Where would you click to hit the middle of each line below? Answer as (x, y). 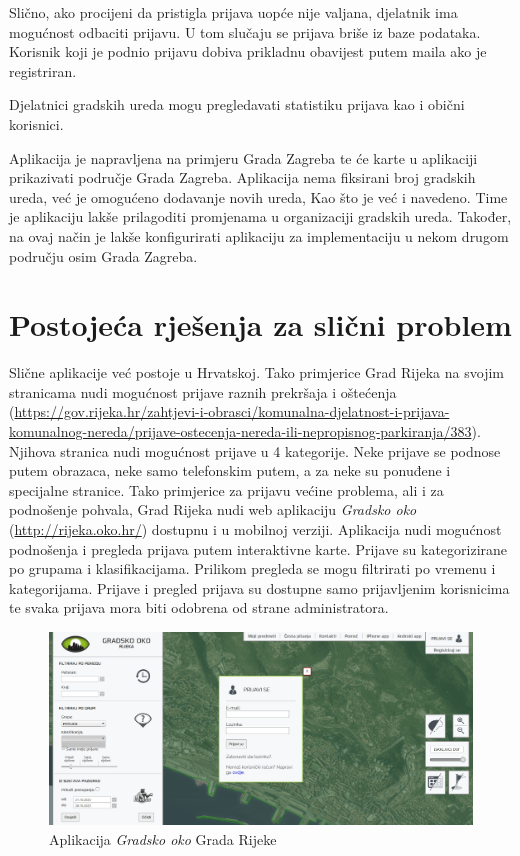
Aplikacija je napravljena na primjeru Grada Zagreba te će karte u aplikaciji (243, 157)
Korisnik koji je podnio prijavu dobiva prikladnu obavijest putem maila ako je (248, 51)
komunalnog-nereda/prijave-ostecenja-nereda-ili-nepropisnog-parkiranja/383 (240, 431)
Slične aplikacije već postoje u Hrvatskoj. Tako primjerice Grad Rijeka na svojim (256, 372)
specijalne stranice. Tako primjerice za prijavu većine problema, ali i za (226, 489)
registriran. (43, 70)
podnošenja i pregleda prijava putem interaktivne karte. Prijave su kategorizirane (258, 548)
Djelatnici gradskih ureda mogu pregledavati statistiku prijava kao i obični (237, 104)
